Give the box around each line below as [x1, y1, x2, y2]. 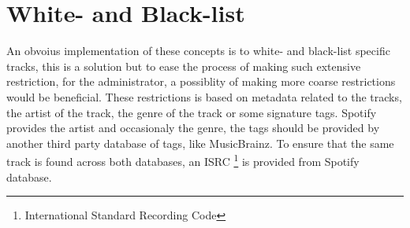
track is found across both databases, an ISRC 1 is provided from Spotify [6, 151, 360, 169]
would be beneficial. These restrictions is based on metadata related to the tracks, [6, 88, 402, 105]
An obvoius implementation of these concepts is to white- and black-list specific [6, 42, 390, 59]
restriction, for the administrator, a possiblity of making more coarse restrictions [6, 73, 396, 90]
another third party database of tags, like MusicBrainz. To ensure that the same [6, 134, 394, 151]
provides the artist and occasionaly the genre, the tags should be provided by [6, 120, 380, 136]
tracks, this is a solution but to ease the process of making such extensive [6, 57, 361, 74]
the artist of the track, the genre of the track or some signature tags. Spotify [6, 104, 377, 120]
